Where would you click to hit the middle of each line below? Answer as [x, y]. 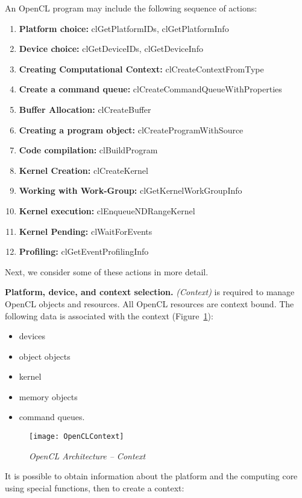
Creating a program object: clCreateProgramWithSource [131, 129]
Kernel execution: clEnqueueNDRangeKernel [107, 210]
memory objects [48, 396]
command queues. [52, 417]
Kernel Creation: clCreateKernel [83, 170]
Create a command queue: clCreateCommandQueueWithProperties [150, 89]
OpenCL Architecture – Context [87, 455]
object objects [45, 356]
